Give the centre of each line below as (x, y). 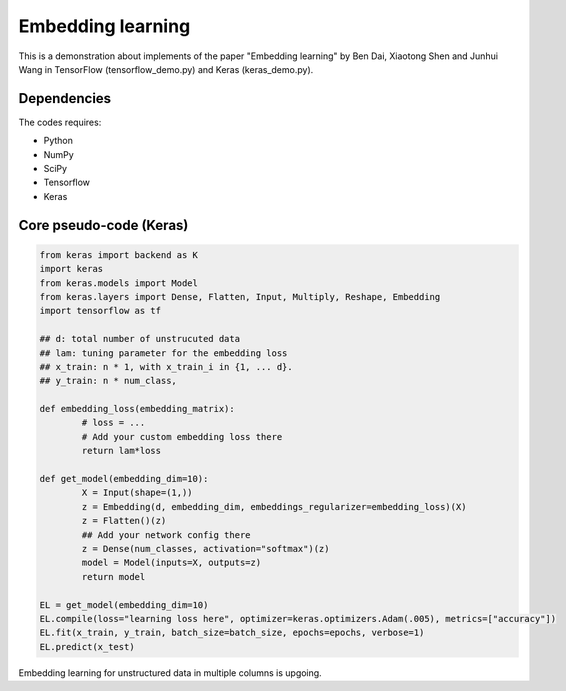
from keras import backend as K (119, 254)
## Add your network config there (166, 534)
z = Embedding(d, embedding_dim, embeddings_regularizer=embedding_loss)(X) (274, 506)
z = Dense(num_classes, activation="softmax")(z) (205, 548)
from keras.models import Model (119, 283)
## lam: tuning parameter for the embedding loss (163, 353)
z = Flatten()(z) (124, 521)
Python (58, 141)
